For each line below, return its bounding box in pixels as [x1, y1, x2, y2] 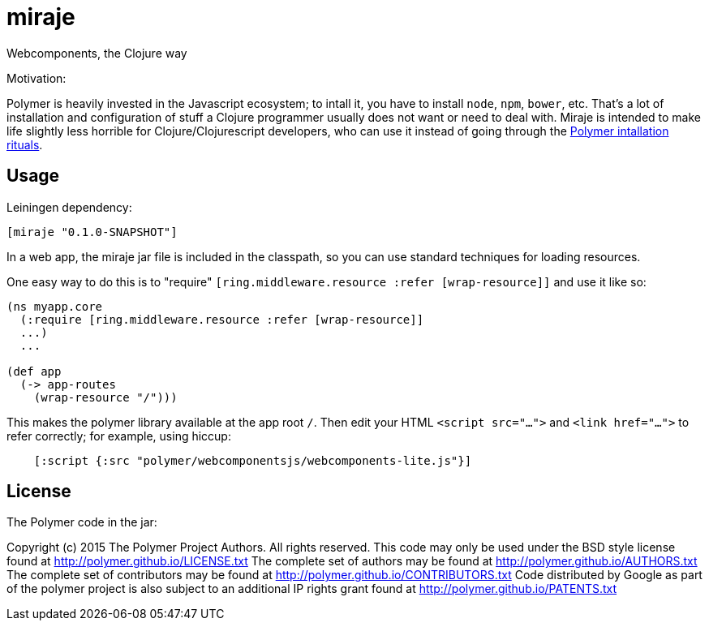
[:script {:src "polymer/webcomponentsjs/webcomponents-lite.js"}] [33, 453, 472, 467]
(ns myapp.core [6, 299, 103, 313]
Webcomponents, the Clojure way [6, 45, 187, 60]
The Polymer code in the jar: [6, 515, 157, 530]
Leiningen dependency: [6, 200, 132, 214]
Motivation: [6, 71, 67, 85]
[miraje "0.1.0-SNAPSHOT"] [6, 225, 178, 238]
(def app [6, 364, 62, 378]
